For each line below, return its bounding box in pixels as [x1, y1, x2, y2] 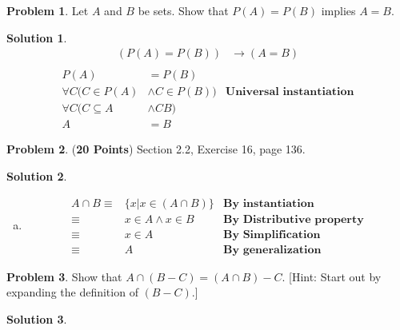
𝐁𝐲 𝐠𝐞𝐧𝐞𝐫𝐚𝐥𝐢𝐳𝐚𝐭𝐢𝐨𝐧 [223, 244, 322, 256]
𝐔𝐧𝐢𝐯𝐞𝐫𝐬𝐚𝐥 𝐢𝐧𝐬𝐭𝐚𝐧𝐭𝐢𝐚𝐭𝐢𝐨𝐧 [225, 86, 354, 98]
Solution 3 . [6, 310, 67, 327]
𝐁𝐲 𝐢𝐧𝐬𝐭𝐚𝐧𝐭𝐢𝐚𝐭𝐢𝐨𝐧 [223, 197, 314, 209]
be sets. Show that [138, 2, 229, 18]
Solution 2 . [6, 167, 67, 184]
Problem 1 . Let [6, 2, 89, 18]
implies [321, 2, 356, 18]
